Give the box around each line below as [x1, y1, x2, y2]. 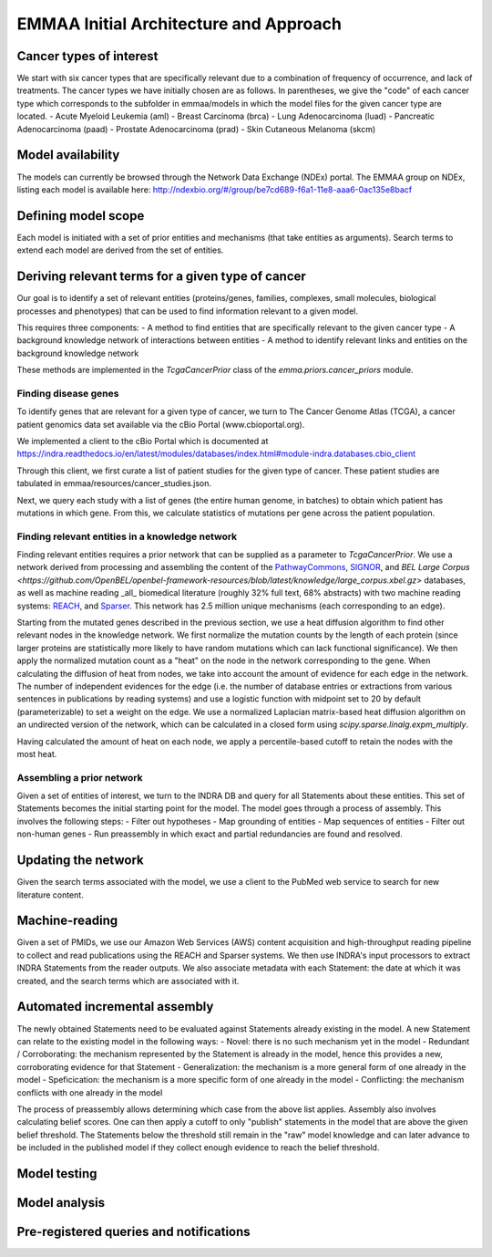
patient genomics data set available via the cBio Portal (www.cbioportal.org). [16, 419, 305, 430]
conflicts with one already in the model [16, 1086, 163, 1098]
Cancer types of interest [16, 48, 159, 64]
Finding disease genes [16, 387, 119, 400]
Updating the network [16, 853, 145, 868]
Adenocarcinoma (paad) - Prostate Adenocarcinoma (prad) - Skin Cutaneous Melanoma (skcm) [16, 123, 376, 134]
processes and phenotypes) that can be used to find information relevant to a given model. [16, 306, 359, 317]
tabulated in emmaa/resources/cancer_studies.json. [16, 478, 212, 489]
